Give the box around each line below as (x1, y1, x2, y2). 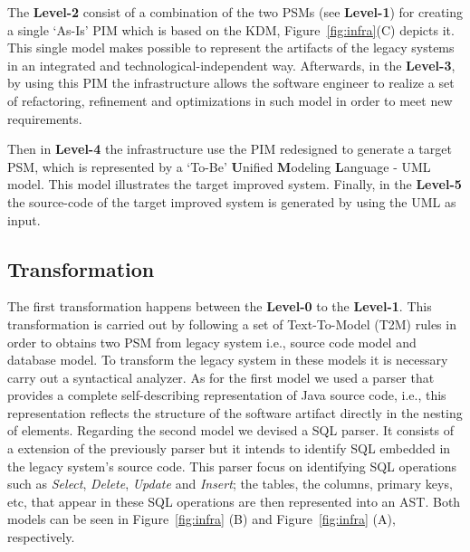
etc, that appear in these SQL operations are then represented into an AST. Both (7, 491, 461, 510)
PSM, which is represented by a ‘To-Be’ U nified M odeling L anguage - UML (7, 157, 431, 176)
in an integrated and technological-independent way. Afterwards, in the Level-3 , (7, 55, 456, 74)
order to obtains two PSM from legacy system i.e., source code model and (7, 332, 417, 351)
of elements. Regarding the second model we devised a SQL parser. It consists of (7, 421, 454, 440)
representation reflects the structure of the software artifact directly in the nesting (7, 403, 463, 422)
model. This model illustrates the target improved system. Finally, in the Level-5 (7, 175, 462, 194)
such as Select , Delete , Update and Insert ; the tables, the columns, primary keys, (7, 474, 453, 493)
